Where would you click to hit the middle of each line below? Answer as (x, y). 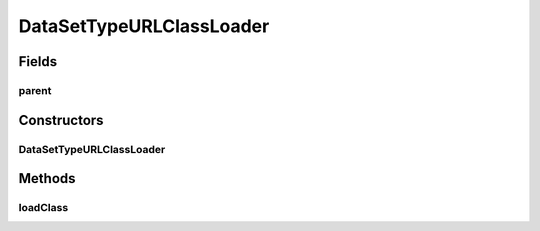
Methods (47, 178)
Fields (38, 61)
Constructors (61, 120)
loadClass (43, 208)
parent (35, 90)
